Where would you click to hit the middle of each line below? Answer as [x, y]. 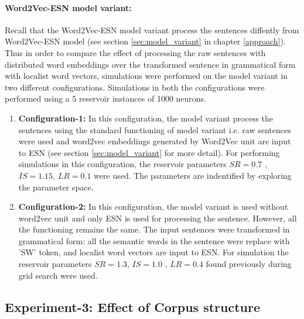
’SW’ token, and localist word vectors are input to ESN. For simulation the [153, 252]
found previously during [249, 264]
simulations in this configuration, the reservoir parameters [122, 164]
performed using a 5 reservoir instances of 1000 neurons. [106, 98]
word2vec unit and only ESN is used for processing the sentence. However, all [158, 218]
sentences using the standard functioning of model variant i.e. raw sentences [155, 129]
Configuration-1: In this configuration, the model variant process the [146, 118]
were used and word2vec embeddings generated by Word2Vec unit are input [155, 141]
